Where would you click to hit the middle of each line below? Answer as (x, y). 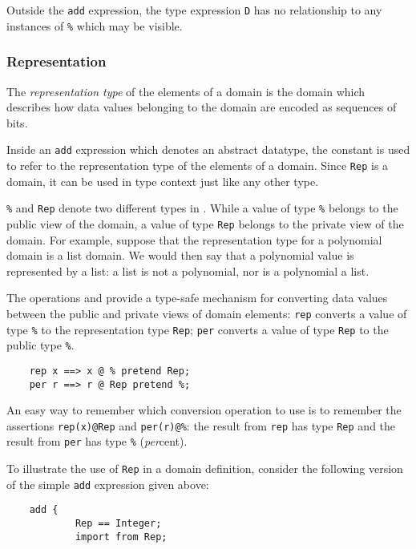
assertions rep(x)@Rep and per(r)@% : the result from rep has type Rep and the (201, 425)
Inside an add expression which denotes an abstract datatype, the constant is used (208, 149)
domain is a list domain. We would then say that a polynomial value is (180, 255)
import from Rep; (121, 537)
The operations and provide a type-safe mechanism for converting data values (197, 298)
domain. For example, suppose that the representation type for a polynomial (194, 239)
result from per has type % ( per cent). (97, 441)
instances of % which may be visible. (95, 25)
